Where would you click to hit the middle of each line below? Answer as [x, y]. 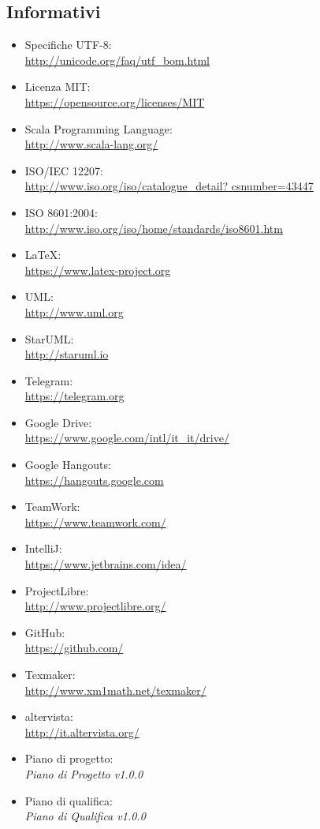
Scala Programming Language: [99, 128]
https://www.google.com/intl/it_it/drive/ [127, 438]
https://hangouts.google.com [94, 480]
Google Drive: [58, 422]
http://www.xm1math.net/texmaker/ [115, 690]
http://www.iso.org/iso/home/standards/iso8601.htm [154, 228]
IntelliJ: [43, 548]
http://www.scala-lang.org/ [91, 144]
